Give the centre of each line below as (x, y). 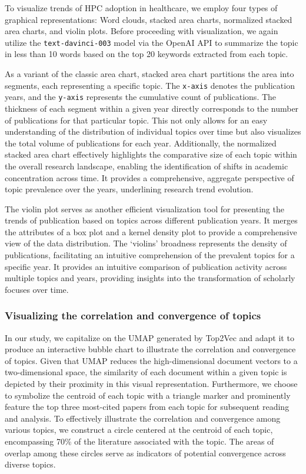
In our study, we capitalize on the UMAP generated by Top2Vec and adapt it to (149, 337)
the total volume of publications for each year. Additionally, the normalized (141, 143)
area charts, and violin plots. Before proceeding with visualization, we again (142, 31)
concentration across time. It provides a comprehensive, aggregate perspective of (149, 177)
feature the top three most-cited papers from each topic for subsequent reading (147, 407)
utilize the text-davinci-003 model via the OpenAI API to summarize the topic (152, 42)
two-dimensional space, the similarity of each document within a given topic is (146, 372)
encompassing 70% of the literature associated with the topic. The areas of (139, 441)
